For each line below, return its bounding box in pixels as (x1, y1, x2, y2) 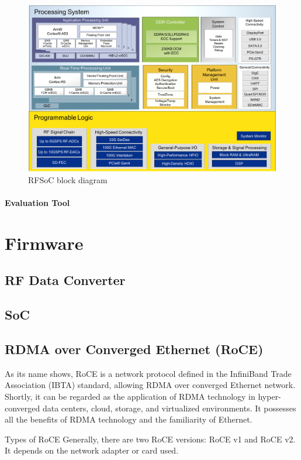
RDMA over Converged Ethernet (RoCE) (5, 339, 264, 358)
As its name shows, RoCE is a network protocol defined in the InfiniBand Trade (5, 367, 292, 379)
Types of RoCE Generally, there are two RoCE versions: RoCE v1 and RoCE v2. (5, 432, 296, 445)
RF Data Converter (5, 271, 126, 289)
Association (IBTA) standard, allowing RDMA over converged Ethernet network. (5, 379, 296, 391)
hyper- (258, 390, 281, 402)
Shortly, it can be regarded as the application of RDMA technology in (5, 390, 255, 402)
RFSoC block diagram (28, 173, 108, 186)
